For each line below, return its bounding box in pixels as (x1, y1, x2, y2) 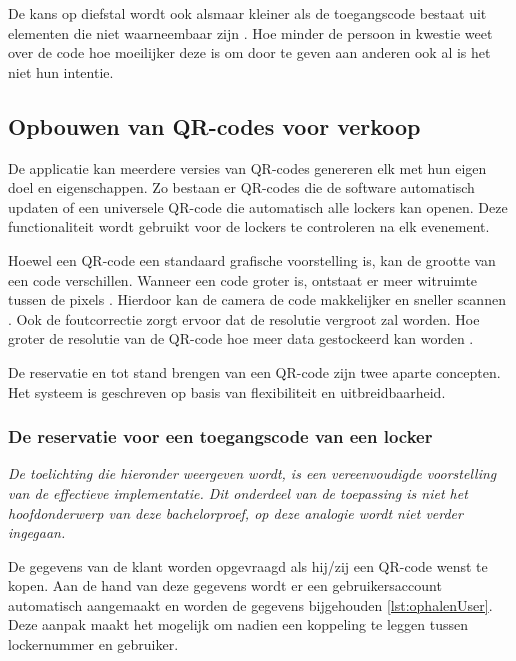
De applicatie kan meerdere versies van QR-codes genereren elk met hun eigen (8, 157, 487, 178)
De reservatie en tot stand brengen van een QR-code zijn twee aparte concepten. (8, 361, 501, 382)
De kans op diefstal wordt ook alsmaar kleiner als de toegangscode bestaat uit (8, 3, 487, 23)
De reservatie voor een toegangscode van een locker (8, 424, 433, 449)
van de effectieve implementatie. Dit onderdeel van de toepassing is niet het (8, 482, 468, 503)
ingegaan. (8, 522, 66, 543)
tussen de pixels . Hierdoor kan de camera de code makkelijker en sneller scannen (8, 289, 506, 310)
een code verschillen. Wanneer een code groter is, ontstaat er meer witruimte (8, 269, 478, 290)
